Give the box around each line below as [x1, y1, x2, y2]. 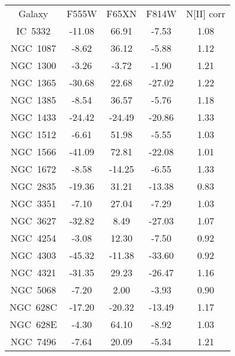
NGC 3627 [10, 214, 56, 227]
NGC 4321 [10, 266, 56, 279]
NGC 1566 [10, 145, 56, 158]
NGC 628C [10, 300, 57, 314]
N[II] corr [185, 7, 225, 20]
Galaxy [18, 7, 48, 20]
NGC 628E [10, 317, 57, 331]
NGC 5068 [10, 283, 56, 296]
